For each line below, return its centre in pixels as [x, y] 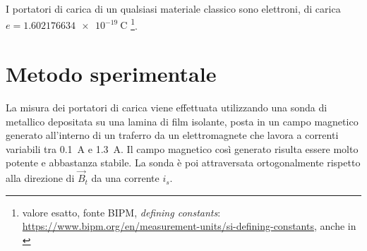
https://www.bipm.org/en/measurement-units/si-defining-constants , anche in [189, 226]
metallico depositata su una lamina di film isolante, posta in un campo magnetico [182, 121]
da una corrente [125, 178]
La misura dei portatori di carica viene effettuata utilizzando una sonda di [167, 107]
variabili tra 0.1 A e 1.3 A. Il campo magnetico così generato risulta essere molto [182, 148]
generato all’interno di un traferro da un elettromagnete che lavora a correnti [172, 135]
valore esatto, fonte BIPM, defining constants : [121, 212]
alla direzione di [40, 178]
